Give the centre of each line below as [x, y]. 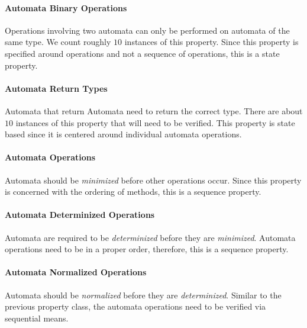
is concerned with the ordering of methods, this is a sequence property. [133, 192]
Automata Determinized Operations [80, 215]
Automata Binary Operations [66, 7]
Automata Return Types [56, 88]
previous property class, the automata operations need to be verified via [135, 306]
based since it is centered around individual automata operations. [123, 134]
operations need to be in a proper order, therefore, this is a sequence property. [147, 249]
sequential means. [37, 318]
